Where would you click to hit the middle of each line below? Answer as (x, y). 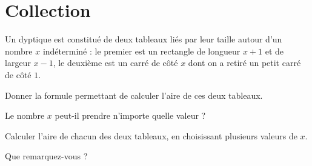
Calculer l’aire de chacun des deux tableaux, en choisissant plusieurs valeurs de (151, 135)
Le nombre (25, 115)
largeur (18, 63)
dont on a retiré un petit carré (244, 63)
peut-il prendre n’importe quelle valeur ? (130, 115)
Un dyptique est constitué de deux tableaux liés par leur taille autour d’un (144, 39)
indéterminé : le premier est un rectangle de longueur (141, 51)
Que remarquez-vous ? (46, 156)
